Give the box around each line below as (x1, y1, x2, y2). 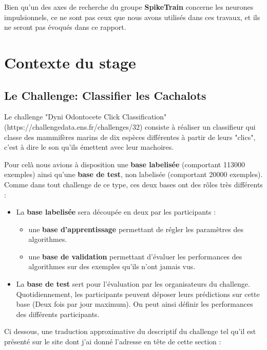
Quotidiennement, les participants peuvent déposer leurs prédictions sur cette (16, 288, 260, 299)
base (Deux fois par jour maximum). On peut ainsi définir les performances (16, 299, 253, 309)
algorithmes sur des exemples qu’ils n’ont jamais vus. (28, 261, 196, 272)
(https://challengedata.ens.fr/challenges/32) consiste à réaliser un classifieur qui (4, 121, 256, 132)
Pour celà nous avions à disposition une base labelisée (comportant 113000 (4, 159, 245, 169)
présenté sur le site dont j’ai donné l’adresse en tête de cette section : (4, 336, 221, 347)
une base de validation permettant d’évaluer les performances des (28, 251, 242, 261)
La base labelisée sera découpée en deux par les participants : (16, 206, 216, 217)
